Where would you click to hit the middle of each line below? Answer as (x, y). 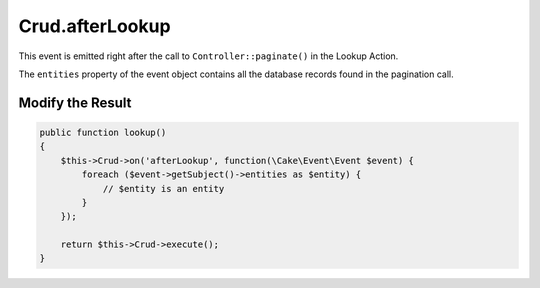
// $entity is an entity (163, 188)
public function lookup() (103, 132)
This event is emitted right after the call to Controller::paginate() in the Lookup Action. (208, 56)
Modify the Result (75, 102)
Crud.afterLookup (94, 26)
